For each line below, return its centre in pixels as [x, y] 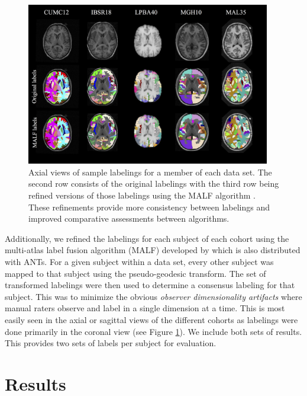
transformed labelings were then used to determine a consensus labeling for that [150, 285]
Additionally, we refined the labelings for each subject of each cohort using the [147, 238]
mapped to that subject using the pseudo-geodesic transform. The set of [135, 273]
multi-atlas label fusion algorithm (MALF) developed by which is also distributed [153, 250]
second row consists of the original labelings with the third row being [154, 183]
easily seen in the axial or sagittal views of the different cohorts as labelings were [151, 319]
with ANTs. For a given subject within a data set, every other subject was [139, 262]
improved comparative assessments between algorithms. [129, 218]
